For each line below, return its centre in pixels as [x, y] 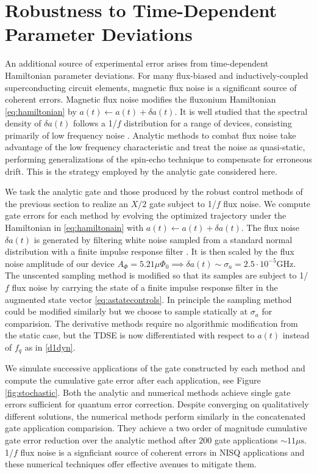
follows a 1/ [95, 123]
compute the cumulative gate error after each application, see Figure [133, 380]
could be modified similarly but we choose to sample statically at [126, 311]
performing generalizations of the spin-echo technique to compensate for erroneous [158, 159]
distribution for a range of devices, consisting [208, 123]
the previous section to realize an [67, 203]
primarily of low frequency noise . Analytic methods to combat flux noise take [151, 135]
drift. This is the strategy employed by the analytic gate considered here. [141, 171]
